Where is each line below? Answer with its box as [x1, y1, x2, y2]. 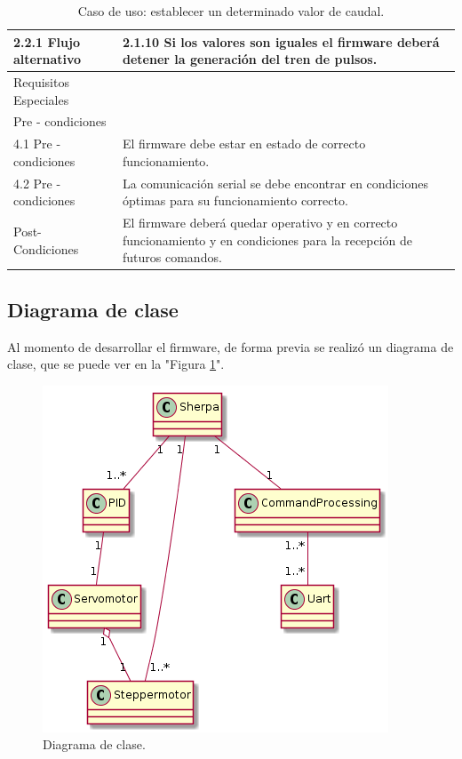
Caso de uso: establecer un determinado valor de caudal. [77, 2, 385, 20]
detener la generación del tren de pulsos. [123, 50, 378, 68]
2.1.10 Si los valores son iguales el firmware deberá [123, 32, 440, 51]
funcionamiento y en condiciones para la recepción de [123, 230, 413, 249]
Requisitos [13, 73, 69, 92]
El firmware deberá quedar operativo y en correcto [123, 213, 398, 232]
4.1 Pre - [13, 134, 61, 153]
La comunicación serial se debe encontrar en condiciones [123, 173, 428, 192]
